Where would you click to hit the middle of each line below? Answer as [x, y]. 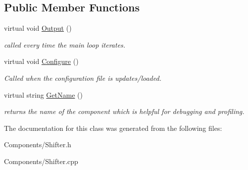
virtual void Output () [38, 28]
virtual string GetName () [43, 94]
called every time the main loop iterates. [65, 44]
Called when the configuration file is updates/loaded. [83, 78]
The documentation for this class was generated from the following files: [113, 128]
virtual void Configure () [41, 61]
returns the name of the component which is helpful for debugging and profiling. [124, 111]
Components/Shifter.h [38, 144]
